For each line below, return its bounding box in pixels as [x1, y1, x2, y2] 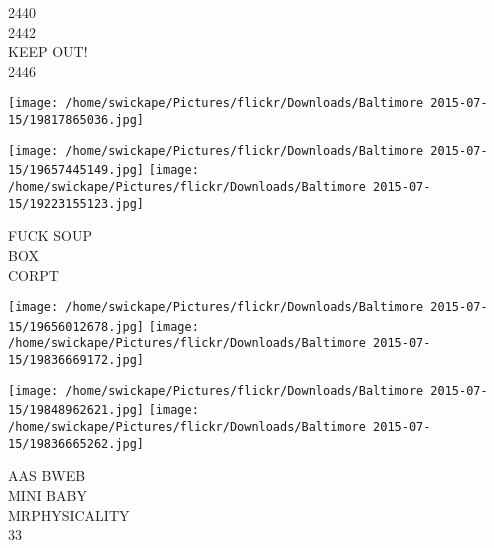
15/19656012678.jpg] [8, 319, 145, 334]
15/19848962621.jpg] [8, 403, 145, 418]
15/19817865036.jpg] [8, 113, 145, 128]
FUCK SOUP [8, 225, 93, 246]
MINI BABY [8, 484, 87, 505]
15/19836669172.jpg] [8, 353, 145, 368]
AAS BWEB [8, 465, 86, 486]
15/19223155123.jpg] [8, 196, 145, 211]
